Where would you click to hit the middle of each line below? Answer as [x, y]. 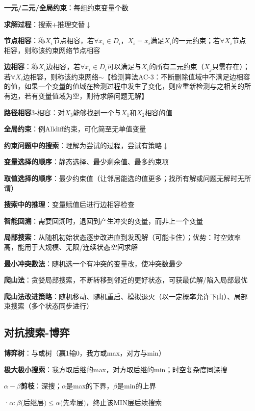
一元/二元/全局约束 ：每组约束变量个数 [66, 7]
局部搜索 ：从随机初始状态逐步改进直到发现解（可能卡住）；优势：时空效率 [122, 237]
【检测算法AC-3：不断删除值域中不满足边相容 [177, 76]
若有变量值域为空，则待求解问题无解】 [86, 96]
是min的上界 [137, 386]
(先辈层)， [76, 403]
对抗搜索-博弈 [37, 332]
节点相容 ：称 [25, 40]
